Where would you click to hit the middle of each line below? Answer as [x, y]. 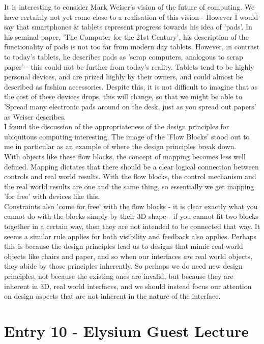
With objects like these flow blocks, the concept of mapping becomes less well [125, 156]
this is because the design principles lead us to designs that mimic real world [124, 246]
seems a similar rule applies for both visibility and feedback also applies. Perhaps [130, 236]
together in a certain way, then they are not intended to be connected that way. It [132, 226]
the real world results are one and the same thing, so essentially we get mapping [129, 186]
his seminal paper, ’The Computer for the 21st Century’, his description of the [126, 36]
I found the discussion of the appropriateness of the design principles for [117, 126]
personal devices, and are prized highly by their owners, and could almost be [124, 77]
